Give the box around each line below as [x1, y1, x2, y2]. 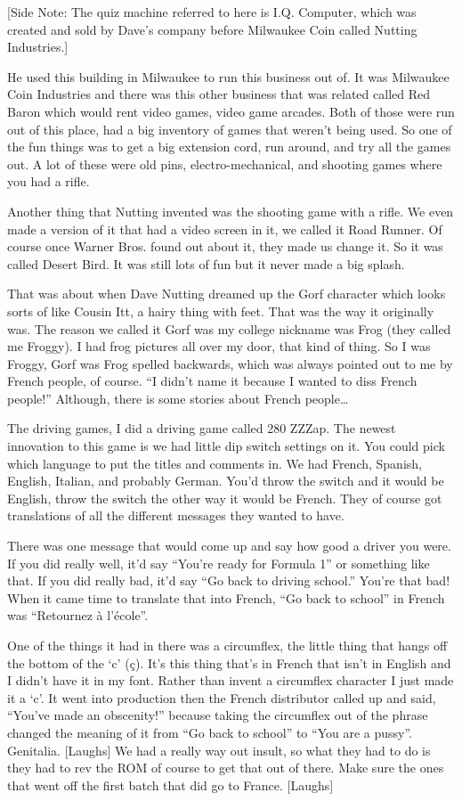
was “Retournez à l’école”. [7, 606, 149, 625]
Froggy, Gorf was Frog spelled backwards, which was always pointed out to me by [7, 354, 453, 372]
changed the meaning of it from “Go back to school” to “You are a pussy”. [7, 723, 412, 741]
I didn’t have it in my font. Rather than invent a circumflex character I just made [7, 671, 454, 690]
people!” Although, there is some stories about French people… [7, 388, 349, 407]
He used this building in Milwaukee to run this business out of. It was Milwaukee [7, 67, 450, 86]
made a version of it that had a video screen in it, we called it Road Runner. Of [7, 219, 442, 238]
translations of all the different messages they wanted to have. [7, 506, 344, 525]
